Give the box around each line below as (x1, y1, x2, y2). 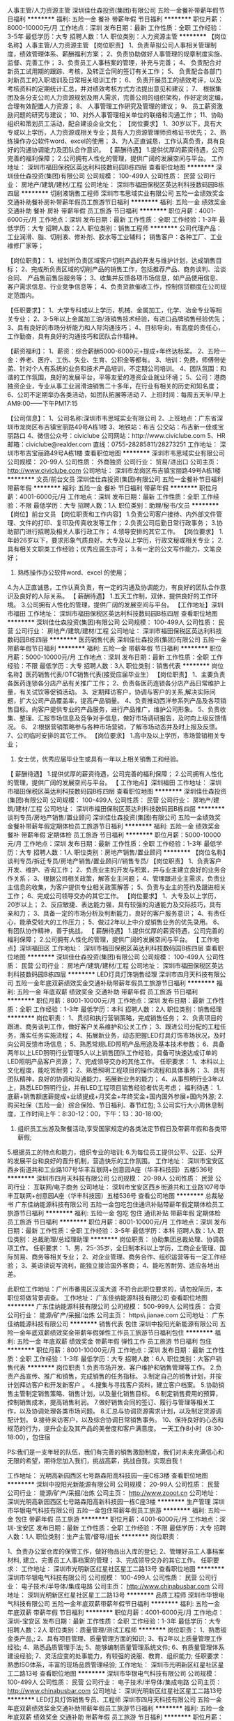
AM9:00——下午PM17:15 (7, 400, 78, 407)
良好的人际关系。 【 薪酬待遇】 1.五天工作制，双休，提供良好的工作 (19, 592, 212, 600)
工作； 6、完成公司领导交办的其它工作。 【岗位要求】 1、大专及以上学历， (7, 892, 221, 900)
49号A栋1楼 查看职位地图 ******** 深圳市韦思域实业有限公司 (49, 449, 225, 457)
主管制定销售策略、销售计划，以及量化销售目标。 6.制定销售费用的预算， (13, 1390, 222, 1397)
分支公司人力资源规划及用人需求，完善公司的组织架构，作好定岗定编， (25, 93, 227, 101)
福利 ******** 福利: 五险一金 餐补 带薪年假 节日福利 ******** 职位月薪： (13, 15, 224, 23)
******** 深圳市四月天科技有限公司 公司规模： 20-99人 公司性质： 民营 (7, 1174, 214, 1182)
